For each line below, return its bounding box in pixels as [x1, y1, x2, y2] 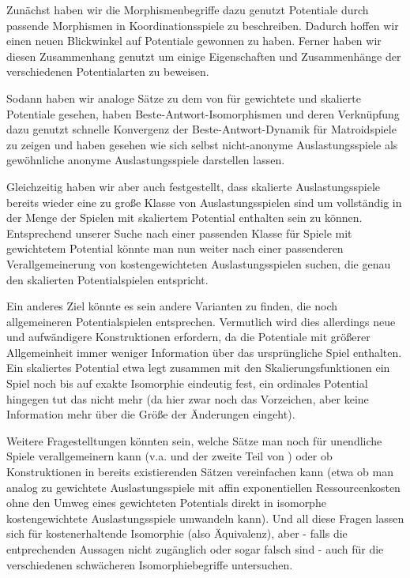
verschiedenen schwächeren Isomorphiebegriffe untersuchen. [6, 556, 293, 572]
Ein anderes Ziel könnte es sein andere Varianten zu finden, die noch [6, 298, 337, 314]
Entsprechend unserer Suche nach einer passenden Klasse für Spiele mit [6, 224, 352, 241]
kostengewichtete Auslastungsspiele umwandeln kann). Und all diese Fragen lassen [6, 509, 404, 526]
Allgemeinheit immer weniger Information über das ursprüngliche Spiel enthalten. [6, 343, 402, 360]
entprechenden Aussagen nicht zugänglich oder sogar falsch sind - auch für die [6, 541, 384, 557]
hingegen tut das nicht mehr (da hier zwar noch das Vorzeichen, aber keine [6, 390, 369, 407]
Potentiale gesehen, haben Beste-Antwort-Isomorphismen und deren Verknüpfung [6, 105, 400, 122]
